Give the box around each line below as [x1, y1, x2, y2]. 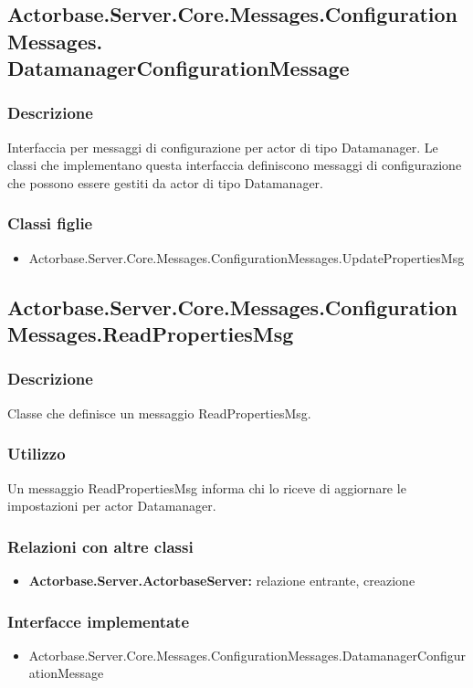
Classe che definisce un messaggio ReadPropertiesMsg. [7, 403, 311, 422]
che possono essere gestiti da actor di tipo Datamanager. [7, 173, 323, 192]
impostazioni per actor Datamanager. [7, 496, 216, 515]
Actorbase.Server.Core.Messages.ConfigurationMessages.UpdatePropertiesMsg [28, 248, 465, 267]
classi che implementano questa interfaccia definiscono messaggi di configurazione [7, 155, 462, 175]
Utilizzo [7, 442, 66, 465]
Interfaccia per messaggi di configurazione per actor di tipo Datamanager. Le [7, 137, 438, 156]
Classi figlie [7, 212, 93, 235]
